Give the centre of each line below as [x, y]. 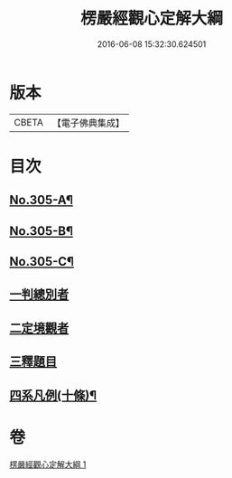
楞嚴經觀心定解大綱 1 [48, 464]
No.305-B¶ [42, 231]
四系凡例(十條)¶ [53, 395]
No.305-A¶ [42, 200]
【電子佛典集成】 [88, 123]
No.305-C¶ [42, 262]
